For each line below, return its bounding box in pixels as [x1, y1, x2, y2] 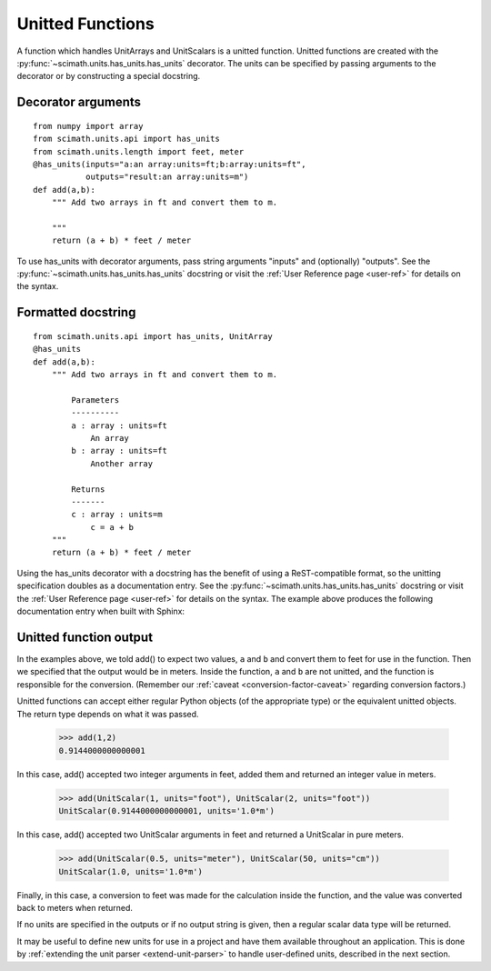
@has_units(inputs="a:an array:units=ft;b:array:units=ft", [33, 159, 306, 169]
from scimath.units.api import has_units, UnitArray [33, 331, 273, 341]
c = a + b [90, 522, 135, 532]
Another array [90, 458, 154, 468]
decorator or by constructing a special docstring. [16, 71, 201, 82]
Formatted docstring [16, 305, 136, 320]
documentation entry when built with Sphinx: [16, 606, 185, 617]
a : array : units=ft [71, 420, 168, 431]
